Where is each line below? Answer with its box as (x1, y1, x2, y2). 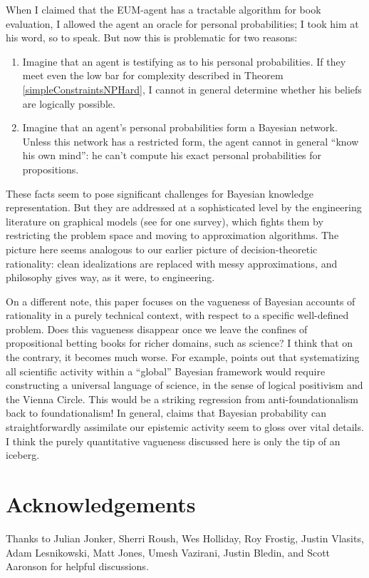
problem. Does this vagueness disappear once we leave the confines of (6, 321, 308, 336)
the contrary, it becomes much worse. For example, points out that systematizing (6, 350, 360, 365)
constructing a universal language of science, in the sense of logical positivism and (6, 377, 363, 392)
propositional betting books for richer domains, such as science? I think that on (6, 335, 353, 350)
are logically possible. (22, 96, 115, 111)
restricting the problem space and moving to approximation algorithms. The (6, 228, 339, 243)
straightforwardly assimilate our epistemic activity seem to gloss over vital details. (6, 420, 364, 435)
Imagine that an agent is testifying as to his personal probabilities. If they (22, 54, 346, 69)
